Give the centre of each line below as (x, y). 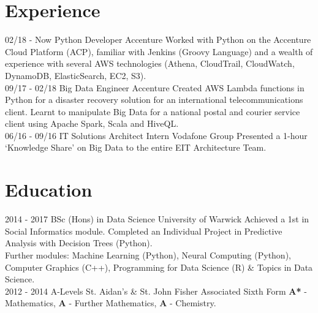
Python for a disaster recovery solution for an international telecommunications (154, 100)
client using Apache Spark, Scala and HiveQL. (92, 123)
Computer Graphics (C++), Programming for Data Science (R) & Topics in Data (159, 267)
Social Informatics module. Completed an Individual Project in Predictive (144, 231)
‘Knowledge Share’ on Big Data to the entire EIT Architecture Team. (136, 147)
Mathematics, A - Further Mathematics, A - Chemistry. (111, 303)
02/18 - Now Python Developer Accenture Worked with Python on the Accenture (158, 40)
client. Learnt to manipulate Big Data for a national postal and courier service (153, 111)
